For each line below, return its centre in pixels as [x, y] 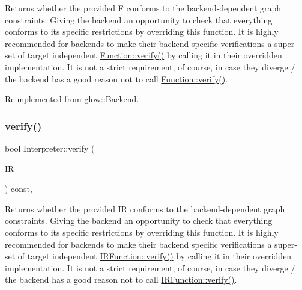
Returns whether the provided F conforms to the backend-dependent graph [143, 8]
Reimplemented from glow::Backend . [72, 99]
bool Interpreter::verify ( [50, 148]
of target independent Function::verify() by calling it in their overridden [150, 55]
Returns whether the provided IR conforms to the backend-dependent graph [145, 208]
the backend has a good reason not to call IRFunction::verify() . [121, 279]
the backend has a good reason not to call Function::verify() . [116, 79]
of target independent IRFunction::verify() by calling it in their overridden [155, 256]
